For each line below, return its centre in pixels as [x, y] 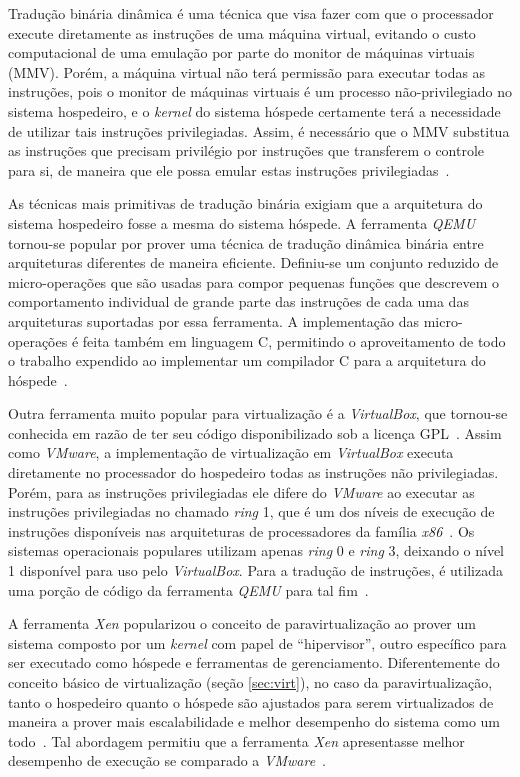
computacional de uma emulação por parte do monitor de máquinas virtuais [241, 52]
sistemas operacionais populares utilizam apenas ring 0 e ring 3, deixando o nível [256, 550]
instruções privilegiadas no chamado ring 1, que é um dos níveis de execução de [251, 511]
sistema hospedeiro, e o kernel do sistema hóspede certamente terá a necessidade [254, 110]
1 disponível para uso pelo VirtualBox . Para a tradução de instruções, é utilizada [255, 570]
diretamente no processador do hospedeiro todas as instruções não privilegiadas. [253, 472]
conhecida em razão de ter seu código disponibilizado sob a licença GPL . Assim [255, 432]
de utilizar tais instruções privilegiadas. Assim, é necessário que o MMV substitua [259, 130]
